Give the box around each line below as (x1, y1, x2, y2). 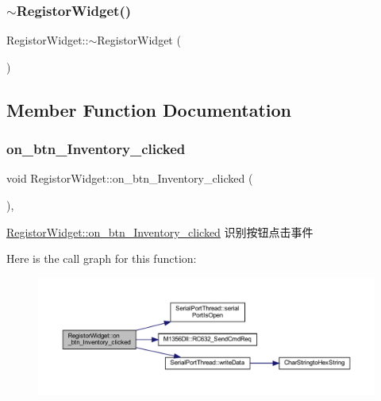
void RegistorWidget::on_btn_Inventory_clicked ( (6, 170, 253, 187)
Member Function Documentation (6, 97, 292, 121)
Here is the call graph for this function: (6, 250, 197, 267)
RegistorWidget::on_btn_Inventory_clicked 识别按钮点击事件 (6, 223, 314, 240)
